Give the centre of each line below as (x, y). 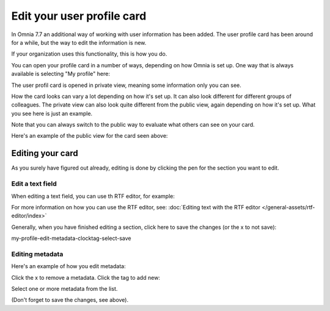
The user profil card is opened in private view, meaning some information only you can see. (126, 85)
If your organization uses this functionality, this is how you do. (89, 54)
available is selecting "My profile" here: (61, 74)
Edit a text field (34, 184)
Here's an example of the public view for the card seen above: (90, 136)
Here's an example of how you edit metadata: (68, 266)
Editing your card (45, 153)
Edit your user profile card (79, 16)
